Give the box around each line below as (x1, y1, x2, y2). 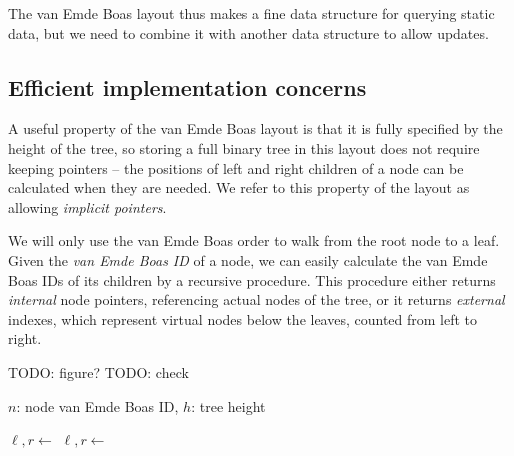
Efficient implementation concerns (8, 71, 367, 102)
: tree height (191, 395, 266, 416)
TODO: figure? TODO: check (8, 361, 189, 382)
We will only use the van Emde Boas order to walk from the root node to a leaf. (8, 230, 500, 251)
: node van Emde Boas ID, (16, 395, 179, 416)
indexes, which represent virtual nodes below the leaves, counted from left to (8, 308, 478, 329)
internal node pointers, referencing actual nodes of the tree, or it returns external (8, 289, 505, 310)
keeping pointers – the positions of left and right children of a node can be (8, 157, 464, 178)
